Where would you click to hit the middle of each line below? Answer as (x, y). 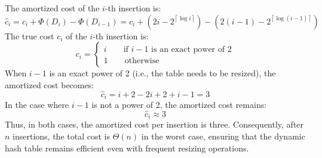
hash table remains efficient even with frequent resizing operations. (127, 148)
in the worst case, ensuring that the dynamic (223, 136)
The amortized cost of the (52, 8)
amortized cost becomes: (50, 84)
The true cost (30, 35)
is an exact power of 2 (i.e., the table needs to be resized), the (162, 73)
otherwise (142, 61)
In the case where (37, 105)
